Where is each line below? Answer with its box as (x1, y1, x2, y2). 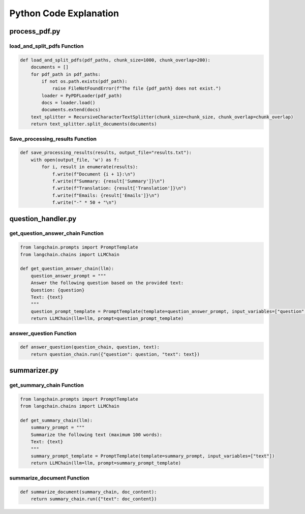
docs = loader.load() (41, 100, 96, 106)
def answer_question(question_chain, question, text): (20, 344, 160, 350)
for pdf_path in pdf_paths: (30, 71, 101, 77)
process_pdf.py (9, 27, 60, 36)
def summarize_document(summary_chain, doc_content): (20, 489, 157, 495)
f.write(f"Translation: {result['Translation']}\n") (52, 186, 187, 191)
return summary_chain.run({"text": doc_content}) (30, 496, 157, 502)
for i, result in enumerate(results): (41, 164, 138, 170)
